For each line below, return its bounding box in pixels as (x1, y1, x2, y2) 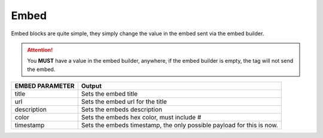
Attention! (27, 46, 53, 53)
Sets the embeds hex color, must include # (81, 114, 202, 122)
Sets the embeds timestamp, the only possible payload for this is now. (81, 121, 278, 130)
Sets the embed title (81, 90, 138, 98)
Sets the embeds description (81, 105, 163, 114)
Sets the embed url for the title (81, 97, 167, 106)
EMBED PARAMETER (14, 82, 75, 90)
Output (81, 82, 102, 90)
